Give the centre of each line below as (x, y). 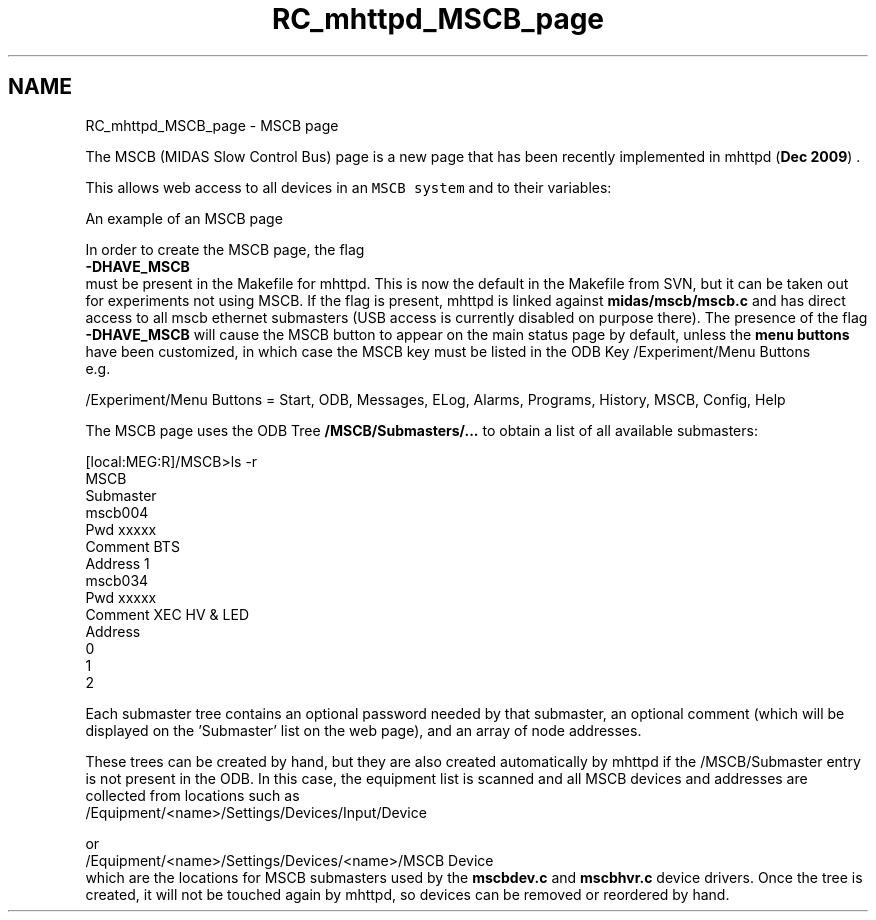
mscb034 (117, 580)
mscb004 (117, 512)
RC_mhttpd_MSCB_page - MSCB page (212, 125)
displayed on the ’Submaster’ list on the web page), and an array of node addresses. (363, 730)
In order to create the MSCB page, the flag (225, 249)
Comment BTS (132, 546)
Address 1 (117, 563)
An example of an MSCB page (184, 218)
